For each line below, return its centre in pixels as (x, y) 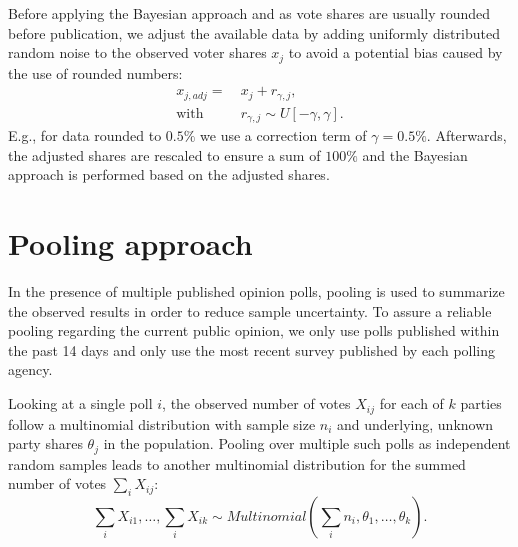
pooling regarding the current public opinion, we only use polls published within (254, 330)
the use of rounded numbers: (95, 72)
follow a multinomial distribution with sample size (162, 423)
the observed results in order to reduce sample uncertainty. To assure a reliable (250, 310)
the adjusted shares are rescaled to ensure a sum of (164, 154)
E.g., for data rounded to (85, 135)
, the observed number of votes (256, 403)
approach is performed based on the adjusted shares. (169, 174)
